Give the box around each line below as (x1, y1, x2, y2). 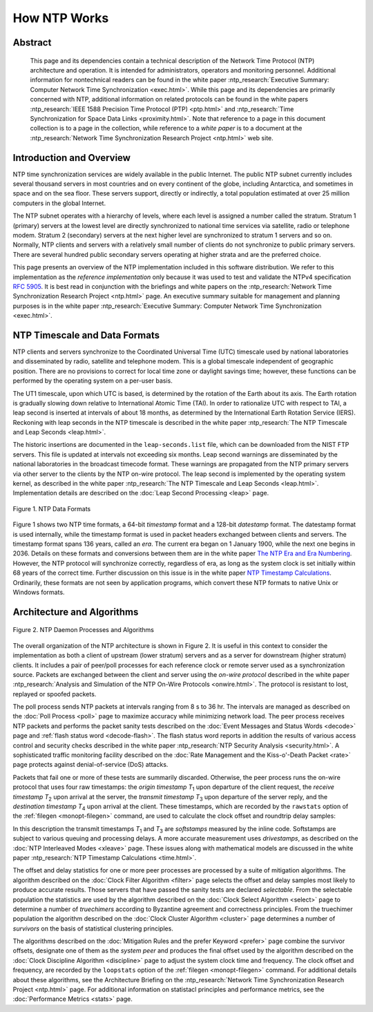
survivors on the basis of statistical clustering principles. (12, 924, 174, 933)
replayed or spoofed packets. (12, 689, 97, 698)
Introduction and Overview (12, 152, 131, 164)
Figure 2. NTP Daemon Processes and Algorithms (12, 626, 155, 634)
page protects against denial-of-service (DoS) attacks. (12, 761, 169, 769)
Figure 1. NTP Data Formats (12, 504, 91, 513)
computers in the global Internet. (12, 199, 106, 207)
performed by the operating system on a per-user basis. (12, 376, 173, 385)
